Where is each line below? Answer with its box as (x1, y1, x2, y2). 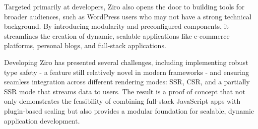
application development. (4, 115, 80, 126)
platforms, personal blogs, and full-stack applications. (4, 40, 166, 51)
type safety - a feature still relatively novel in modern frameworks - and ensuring (4, 66, 250, 77)
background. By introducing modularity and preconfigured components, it (4, 21, 229, 31)
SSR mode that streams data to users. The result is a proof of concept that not (4, 86, 246, 96)
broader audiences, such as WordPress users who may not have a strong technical (4, 11, 252, 21)
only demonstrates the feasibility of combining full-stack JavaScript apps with (4, 96, 241, 106)
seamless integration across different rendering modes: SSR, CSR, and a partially (4, 76, 250, 87)
